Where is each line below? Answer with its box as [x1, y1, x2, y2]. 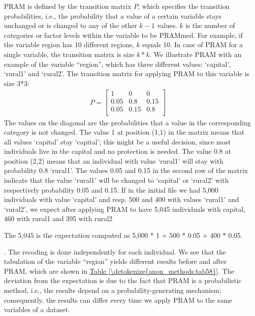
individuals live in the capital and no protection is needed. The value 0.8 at [4, 146, 231, 156]
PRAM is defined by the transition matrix [4, 1, 131, 11]
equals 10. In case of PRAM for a [142, 39, 243, 50]
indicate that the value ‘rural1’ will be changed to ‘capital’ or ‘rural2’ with [4, 175, 229, 185]
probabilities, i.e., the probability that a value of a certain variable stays [4, 10, 222, 21]
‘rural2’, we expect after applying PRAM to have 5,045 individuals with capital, [4, 203, 246, 214]
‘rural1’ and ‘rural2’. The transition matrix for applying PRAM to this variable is [4, 68, 250, 79]
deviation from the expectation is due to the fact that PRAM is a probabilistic [4, 275, 242, 286]
